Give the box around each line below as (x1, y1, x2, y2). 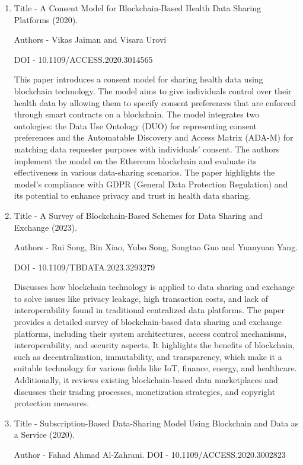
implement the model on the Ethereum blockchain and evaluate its (14, 154, 257, 167)
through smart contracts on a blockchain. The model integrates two (14, 108, 260, 120)
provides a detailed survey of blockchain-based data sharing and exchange (14, 316, 282, 328)
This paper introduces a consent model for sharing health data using (14, 73, 263, 85)
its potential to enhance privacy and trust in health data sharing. (14, 189, 251, 202)
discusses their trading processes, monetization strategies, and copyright (14, 385, 276, 397)
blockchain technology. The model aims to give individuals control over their (14, 84, 292, 97)
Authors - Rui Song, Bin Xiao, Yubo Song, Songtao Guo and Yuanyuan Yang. (14, 241, 298, 253)
